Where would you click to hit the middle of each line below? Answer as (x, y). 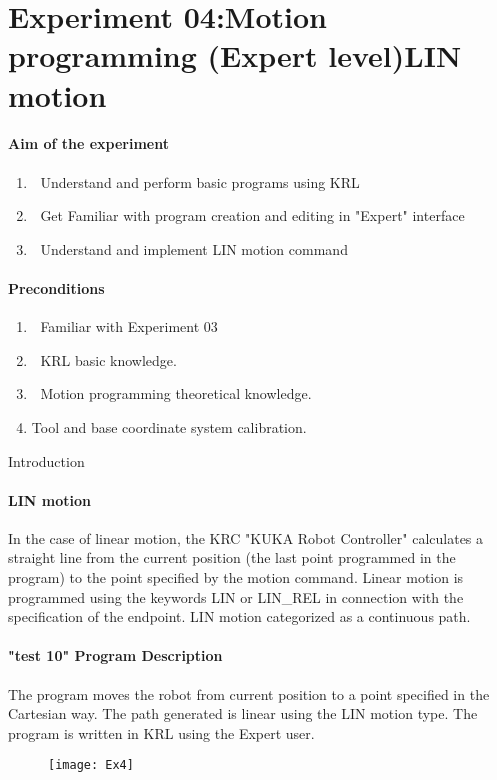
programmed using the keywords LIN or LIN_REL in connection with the (236, 596)
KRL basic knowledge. (108, 359)
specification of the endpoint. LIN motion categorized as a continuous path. (239, 616)
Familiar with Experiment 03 (129, 326)
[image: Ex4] (91, 765)
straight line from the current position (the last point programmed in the (232, 557)
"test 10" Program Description (115, 655)
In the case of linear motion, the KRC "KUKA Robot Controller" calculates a (246, 537)
